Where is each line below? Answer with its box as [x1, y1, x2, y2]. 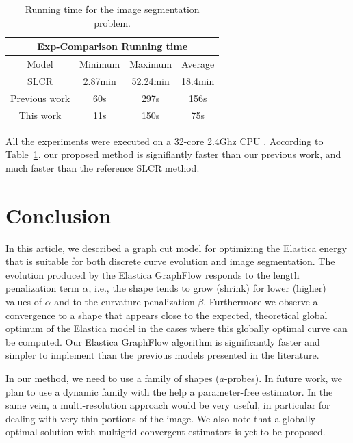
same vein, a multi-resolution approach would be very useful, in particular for [5, 398, 330, 412]
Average [181, 57, 215, 71]
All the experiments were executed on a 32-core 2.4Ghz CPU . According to [5, 134, 324, 148]
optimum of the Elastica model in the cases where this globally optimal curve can [5, 321, 348, 336]
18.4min [181, 73, 215, 88]
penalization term [5, 281, 79, 295]
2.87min [83, 73, 116, 88]
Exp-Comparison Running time [37, 39, 188, 53]
